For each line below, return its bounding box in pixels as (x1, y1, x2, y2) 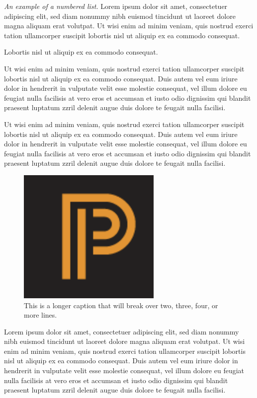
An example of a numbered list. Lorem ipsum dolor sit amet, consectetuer (4, 1, 228, 11)
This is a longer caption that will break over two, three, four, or (24, 300, 218, 310)
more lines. (24, 310, 57, 320)
